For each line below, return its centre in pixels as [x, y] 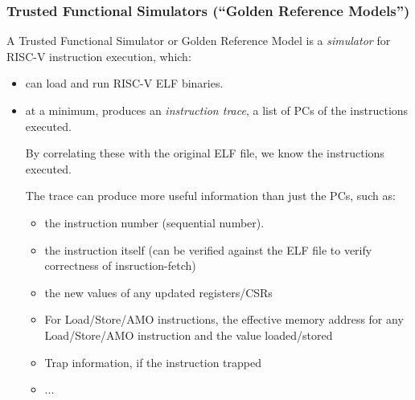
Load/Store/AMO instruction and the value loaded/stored [189, 335]
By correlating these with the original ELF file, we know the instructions [205, 153]
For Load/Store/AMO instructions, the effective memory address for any [224, 319]
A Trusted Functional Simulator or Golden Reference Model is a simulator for [199, 41]
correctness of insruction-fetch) [120, 265]
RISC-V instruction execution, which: [99, 56]
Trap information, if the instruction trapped [153, 362]
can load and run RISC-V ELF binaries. [124, 83]
